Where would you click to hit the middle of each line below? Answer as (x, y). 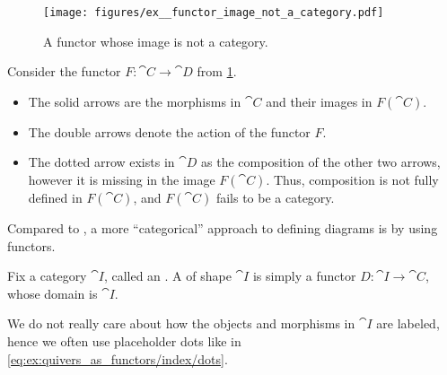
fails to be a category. (275, 198)
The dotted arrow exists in (101, 162)
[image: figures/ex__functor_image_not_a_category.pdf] (214, 13)
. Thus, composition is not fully (352, 180)
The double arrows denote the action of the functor (169, 131)
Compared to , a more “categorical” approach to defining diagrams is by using (223, 228)
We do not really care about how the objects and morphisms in (181, 323)
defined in (55, 198)
